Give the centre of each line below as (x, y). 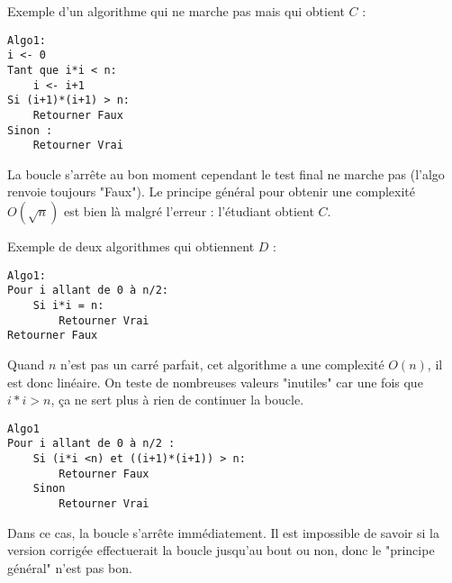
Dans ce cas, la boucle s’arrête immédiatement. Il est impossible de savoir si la (223, 532)
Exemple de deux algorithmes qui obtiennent (131, 246)
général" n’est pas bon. (70, 567)
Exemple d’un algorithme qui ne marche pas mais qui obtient (176, 11)
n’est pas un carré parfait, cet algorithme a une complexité (222, 364)
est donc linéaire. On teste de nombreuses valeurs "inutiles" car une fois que (215, 382)
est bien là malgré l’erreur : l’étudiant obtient (189, 211)
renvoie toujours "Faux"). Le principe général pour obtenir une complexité (211, 191)
